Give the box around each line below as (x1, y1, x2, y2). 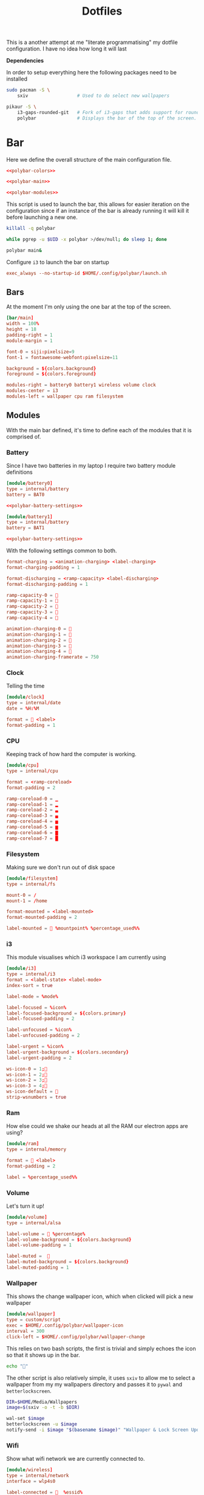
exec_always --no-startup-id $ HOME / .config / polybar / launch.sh (6, 270, 167, 276)
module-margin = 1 (6, 337, 53, 344)
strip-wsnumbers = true (6, 1094, 67, 1101)
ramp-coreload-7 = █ (6, 835, 59, 841)
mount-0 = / (6, 892, 36, 898)
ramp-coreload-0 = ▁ (6, 796, 59, 802)
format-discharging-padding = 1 (6, 581, 88, 587)
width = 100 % (6, 321, 39, 327)
